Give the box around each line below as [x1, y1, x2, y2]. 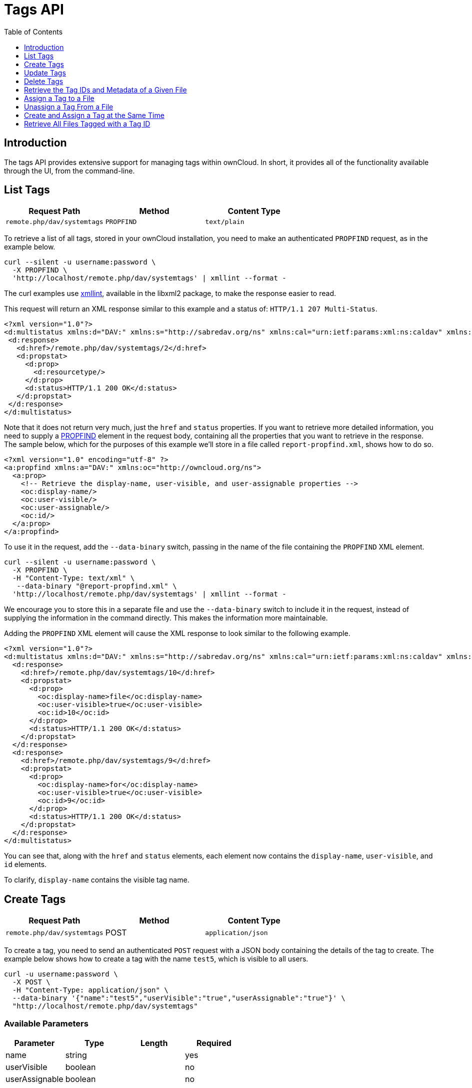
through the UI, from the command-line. [4, 166, 135, 175]
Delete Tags [24, 76, 63, 85]
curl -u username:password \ [4, 970, 118, 978]
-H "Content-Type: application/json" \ [12, 986, 168, 994]
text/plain [205, 218, 244, 226]
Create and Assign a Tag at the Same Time [24, 110, 164, 119]
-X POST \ [12, 978, 50, 986]
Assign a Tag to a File [24, 93, 94, 102]
